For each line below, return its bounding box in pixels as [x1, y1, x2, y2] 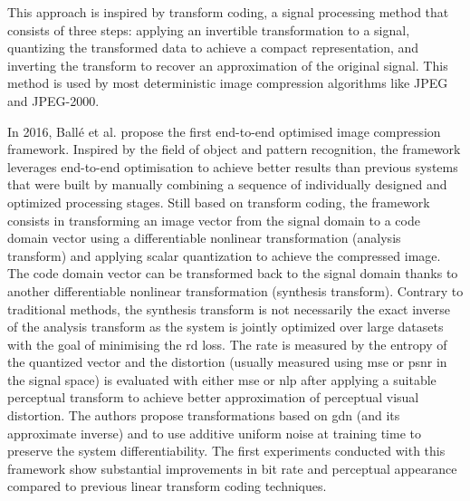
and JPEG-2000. [7, 91, 100, 110]
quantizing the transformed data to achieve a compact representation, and [7, 38, 419, 57]
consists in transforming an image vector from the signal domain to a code [7, 210, 420, 229]
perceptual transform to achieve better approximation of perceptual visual [7, 388, 419, 407]
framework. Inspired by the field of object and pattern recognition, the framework [7, 140, 461, 159]
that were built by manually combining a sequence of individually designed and [7, 175, 447, 194]
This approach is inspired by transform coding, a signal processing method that [7, 3, 449, 21]
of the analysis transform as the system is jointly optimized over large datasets [7, 317, 444, 336]
